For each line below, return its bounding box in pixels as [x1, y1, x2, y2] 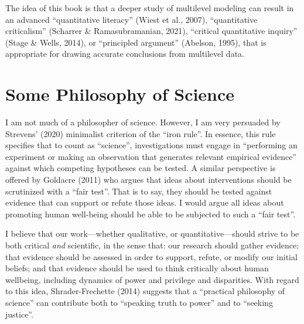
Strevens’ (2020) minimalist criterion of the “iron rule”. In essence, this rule [5, 127, 276, 139]
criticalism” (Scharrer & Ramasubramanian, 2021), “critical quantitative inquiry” [5, 25, 298, 37]
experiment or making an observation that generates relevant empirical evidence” [5, 150, 296, 162]
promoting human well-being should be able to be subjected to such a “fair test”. [5, 207, 296, 220]
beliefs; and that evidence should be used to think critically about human [5, 262, 269, 274]
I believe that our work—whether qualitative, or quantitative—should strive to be [5, 227, 299, 240]
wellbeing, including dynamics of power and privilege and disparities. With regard [5, 273, 299, 285]
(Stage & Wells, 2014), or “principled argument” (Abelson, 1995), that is [5, 36, 267, 48]
